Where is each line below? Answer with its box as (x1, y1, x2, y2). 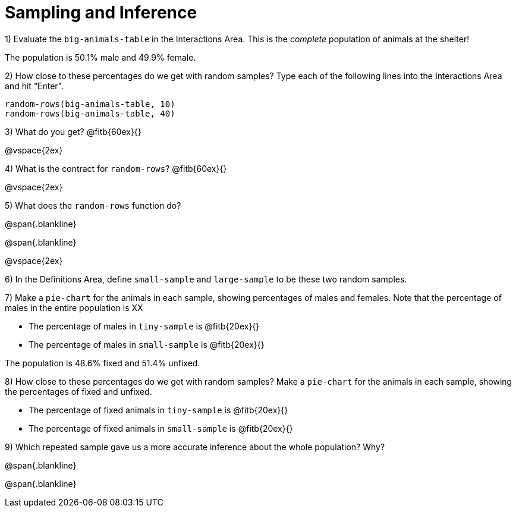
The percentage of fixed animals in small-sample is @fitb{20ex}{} (29, 423, 293, 434)
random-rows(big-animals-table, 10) (5, 99, 175, 109)
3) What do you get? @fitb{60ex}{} (5, 126, 141, 137)
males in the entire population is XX (5, 302, 143, 313)
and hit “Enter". (5, 80, 64, 91)
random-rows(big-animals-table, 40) (5, 108, 175, 118)
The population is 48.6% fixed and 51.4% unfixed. (5, 357, 200, 368)
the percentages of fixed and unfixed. (5, 386, 152, 397)
